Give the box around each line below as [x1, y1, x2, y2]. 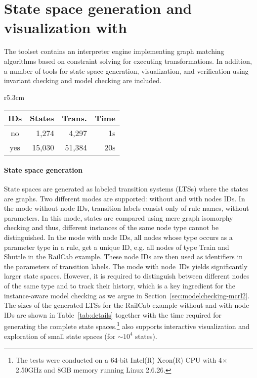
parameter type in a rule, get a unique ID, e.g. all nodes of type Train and [4, 241, 229, 252]
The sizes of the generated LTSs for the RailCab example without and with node [4, 300, 249, 310]
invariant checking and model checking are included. [4, 75, 162, 86]
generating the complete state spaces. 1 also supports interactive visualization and [4, 320, 250, 331]
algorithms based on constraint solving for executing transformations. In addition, [4, 55, 252, 66]
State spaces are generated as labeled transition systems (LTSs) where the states [4, 184, 248, 194]
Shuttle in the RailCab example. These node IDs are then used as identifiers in [4, 251, 243, 262]
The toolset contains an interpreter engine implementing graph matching [4, 46, 224, 56]
